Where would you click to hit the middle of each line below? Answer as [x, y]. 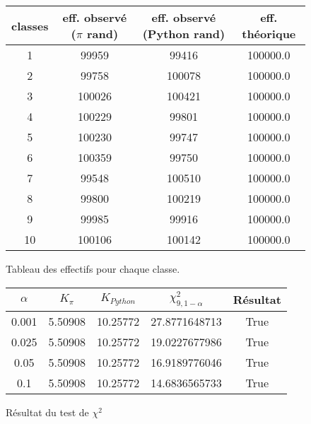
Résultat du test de [47, 412]
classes [30, 25]
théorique [269, 34]
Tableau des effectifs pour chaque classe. [93, 269]
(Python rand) [184, 34]
